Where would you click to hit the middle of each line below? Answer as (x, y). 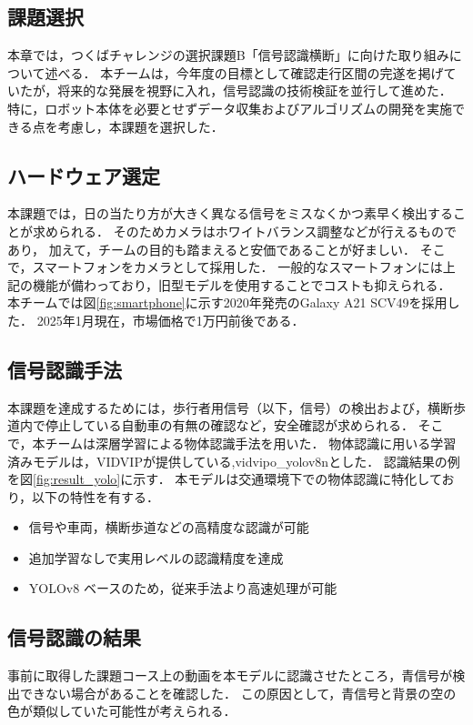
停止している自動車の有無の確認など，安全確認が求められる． (229, 425)
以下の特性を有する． (96, 496)
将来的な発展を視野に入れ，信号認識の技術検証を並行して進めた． (255, 91)
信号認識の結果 (74, 637)
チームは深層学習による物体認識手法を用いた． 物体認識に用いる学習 (251, 443)
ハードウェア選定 (84, 175)
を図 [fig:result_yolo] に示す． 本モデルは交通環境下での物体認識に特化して (225, 479)
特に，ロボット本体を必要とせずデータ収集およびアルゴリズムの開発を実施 (230, 108)
